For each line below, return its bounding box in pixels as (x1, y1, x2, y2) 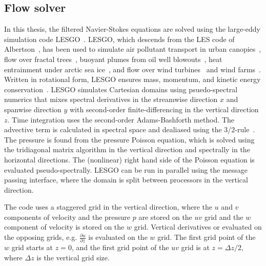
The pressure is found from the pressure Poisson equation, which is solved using (4, 134, 255, 145)
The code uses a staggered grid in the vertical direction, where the (4, 201, 212, 212)
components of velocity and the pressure (4, 211, 131, 222)
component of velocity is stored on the (4, 221, 125, 232)
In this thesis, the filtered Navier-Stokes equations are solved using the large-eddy (4, 24, 261, 34)
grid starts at (11, 242, 53, 253)
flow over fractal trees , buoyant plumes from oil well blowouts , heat (4, 53, 222, 64)
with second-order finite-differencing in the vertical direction (70, 104, 259, 114)
